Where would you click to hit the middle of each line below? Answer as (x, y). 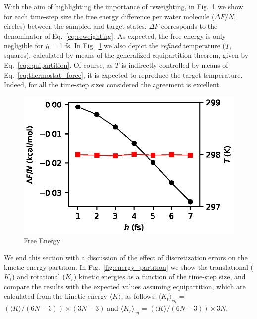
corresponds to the (189, 26)
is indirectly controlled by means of (175, 65)
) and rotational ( (39, 277)
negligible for (24, 45)
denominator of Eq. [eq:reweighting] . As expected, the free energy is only (115, 35)
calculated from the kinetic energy (56, 296)
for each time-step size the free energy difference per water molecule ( (109, 16)
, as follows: (139, 296)
